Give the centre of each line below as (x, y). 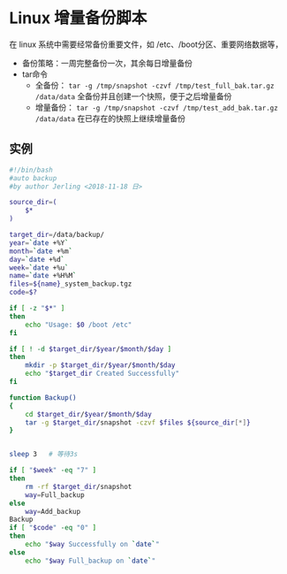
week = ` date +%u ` (39, 268)
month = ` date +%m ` (41, 251)
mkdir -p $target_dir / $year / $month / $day (100, 365)
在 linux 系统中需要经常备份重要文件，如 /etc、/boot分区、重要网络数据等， (146, 44)
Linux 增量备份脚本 (78, 18)
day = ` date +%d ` (37, 259)
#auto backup (33, 178)
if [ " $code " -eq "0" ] (53, 528)
